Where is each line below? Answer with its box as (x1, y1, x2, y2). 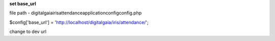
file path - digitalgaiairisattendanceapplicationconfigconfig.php (9, 10, 142, 16)
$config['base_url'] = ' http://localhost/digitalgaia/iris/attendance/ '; (9, 19, 149, 25)
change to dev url (9, 28, 47, 35)
